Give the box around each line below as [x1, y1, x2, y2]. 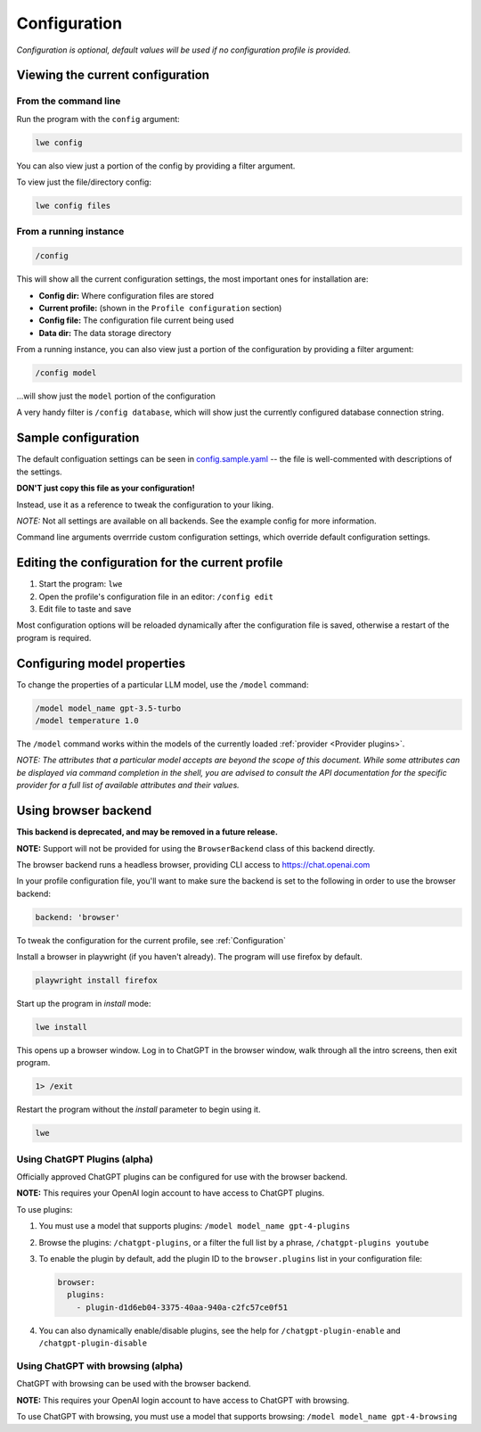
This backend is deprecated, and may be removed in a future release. [16, 827, 278, 837]
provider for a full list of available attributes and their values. [16, 780, 240, 791]
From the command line [16, 95, 121, 107]
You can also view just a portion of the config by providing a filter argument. [16, 160, 296, 171]
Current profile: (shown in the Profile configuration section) [38, 302, 282, 313]
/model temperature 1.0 [35, 716, 140, 726]
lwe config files [35, 201, 111, 211]
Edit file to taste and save [38, 604, 132, 614]
